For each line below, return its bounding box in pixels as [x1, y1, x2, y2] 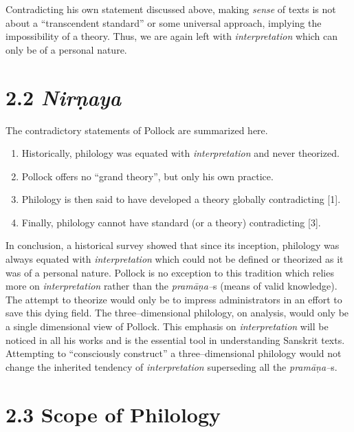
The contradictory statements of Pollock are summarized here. [5, 122, 268, 137]
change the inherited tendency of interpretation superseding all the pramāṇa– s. [5, 359, 338, 374]
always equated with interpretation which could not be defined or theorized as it [5, 252, 344, 266]
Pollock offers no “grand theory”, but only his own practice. [21, 169, 274, 183]
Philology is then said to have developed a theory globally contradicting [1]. [21, 192, 341, 206]
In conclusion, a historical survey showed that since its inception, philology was [5, 238, 340, 252]
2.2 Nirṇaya [5, 83, 122, 111]
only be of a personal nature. [5, 42, 127, 56]
